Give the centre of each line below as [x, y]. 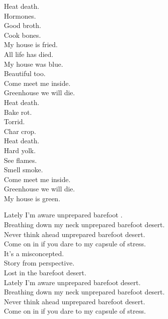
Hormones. [20, 15]
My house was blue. [34, 64]
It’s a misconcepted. [34, 253]
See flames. [20, 160]
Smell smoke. [24, 170]
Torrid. [14, 121]
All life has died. [29, 54]
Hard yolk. [20, 150]
